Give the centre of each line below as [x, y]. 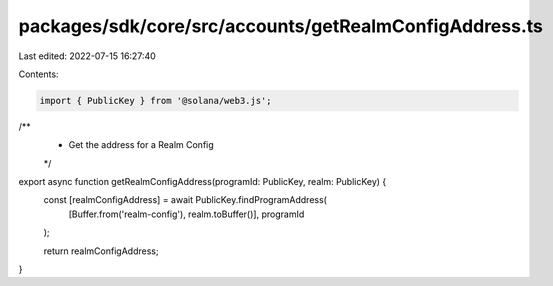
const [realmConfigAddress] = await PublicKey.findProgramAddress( [185, 200]
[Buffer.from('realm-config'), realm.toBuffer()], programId [186, 214]
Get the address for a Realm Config [141, 145]
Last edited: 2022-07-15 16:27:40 [87, 56]
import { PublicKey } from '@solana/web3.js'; [155, 100]
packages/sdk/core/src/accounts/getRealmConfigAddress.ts [281, 26]
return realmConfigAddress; [101, 251]
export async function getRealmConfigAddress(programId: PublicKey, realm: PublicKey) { [202, 182]
